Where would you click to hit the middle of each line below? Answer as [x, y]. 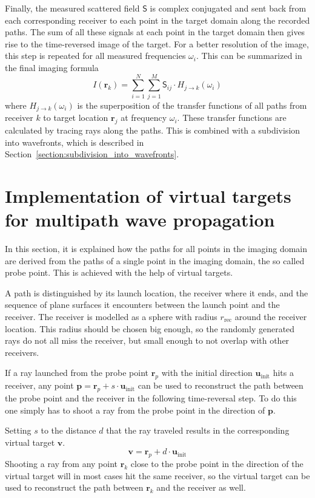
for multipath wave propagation [140, 220]
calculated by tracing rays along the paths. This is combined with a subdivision [153, 130]
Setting [18, 430]
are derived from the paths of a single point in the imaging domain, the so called [155, 260]
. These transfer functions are [232, 118]
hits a [283, 373]
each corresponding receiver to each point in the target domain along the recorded [157, 20]
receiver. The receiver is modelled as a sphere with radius [111, 316]
